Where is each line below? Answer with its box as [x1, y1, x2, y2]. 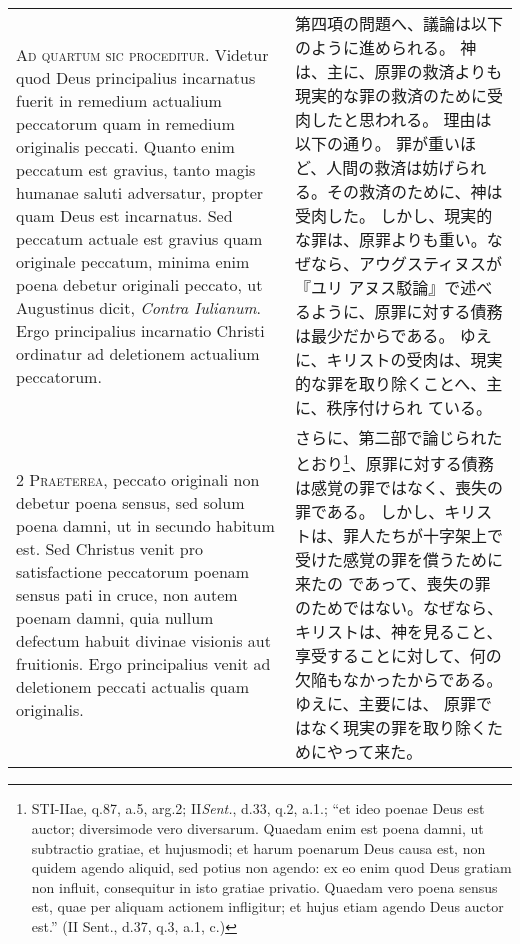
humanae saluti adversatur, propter [16, 180, 264, 204]
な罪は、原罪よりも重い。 [295, 228, 487, 251]
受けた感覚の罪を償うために [295, 548, 504, 572]
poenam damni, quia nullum [16, 605, 214, 629]
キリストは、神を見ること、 [295, 620, 503, 644]
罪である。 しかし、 [295, 500, 445, 524]
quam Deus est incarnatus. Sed [16, 203, 233, 227]
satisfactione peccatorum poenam [16, 559, 250, 583]
